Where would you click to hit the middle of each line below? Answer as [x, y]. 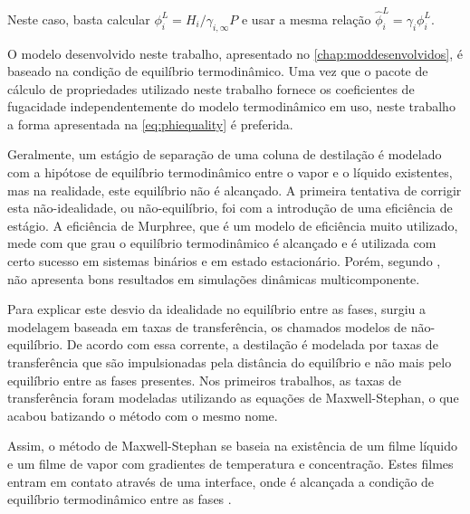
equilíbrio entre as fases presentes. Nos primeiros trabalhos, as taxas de [204, 380]
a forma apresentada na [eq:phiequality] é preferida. [150, 124]
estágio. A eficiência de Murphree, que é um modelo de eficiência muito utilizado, [233, 225]
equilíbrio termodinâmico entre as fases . [120, 499]
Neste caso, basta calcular [79, 19]
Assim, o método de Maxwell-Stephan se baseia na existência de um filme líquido [232, 446]
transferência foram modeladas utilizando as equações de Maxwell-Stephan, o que [233, 398]
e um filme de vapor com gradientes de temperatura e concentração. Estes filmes [230, 463]
